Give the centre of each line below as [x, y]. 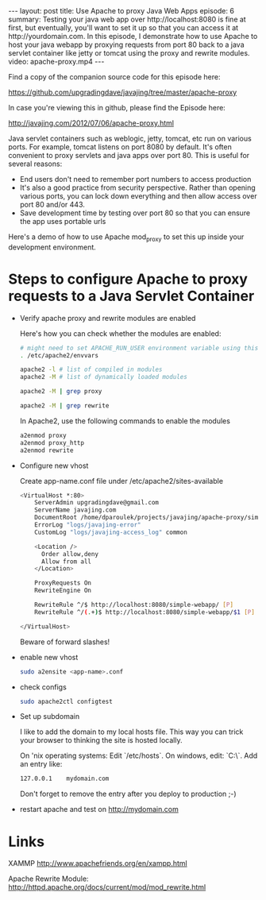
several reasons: [35, 164]
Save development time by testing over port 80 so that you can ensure [135, 213]
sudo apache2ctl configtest [66, 701]
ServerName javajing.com [75, 510]
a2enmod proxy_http [52, 442]
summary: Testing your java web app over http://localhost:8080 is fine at [127, 19]
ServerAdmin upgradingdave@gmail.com [96, 503]
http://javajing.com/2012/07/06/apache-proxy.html [91, 123]
